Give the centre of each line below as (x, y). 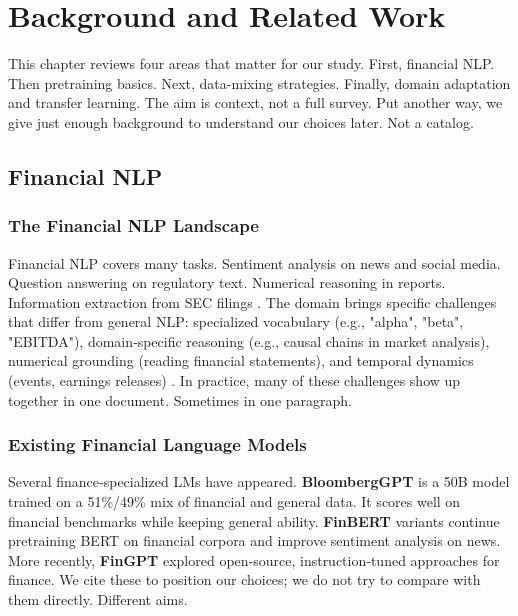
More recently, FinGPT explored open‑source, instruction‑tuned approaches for (254, 559)
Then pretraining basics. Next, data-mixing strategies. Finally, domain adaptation (259, 82)
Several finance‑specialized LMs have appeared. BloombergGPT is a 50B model (259, 481)
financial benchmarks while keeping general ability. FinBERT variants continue (254, 520)
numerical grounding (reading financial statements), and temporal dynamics (241, 360)
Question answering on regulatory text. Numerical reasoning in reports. (227, 282)
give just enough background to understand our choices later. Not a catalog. (241, 121)
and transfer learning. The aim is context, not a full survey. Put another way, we (255, 102)
